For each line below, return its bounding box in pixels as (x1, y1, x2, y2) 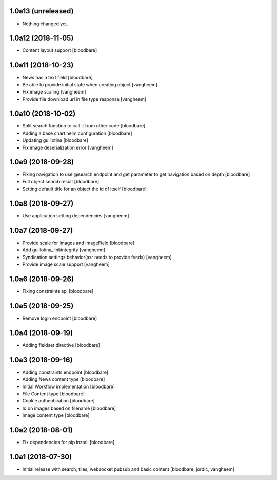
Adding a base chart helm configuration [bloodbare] (22, 130, 132, 136)
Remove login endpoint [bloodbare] (22, 315, 97, 321)
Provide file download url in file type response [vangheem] (22, 96, 146, 102)
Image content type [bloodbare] (22, 412, 90, 418)
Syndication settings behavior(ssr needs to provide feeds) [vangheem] (22, 254, 172, 260)
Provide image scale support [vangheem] (22, 261, 110, 267)
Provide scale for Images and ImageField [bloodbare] (22, 239, 135, 246)
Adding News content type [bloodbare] (22, 376, 105, 382)
